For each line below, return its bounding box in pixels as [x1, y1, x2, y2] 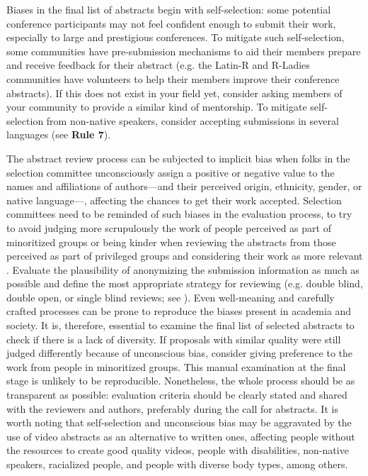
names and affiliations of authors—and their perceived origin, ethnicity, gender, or [6, 179, 362, 194]
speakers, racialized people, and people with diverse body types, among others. [6, 457, 348, 471]
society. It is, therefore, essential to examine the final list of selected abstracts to [6, 318, 355, 333]
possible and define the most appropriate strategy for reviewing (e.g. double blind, [6, 276, 363, 291]
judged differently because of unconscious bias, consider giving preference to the [6, 345, 352, 360]
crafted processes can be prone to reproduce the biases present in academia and [6, 304, 352, 319]
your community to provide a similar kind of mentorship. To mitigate [6, 99, 307, 114]
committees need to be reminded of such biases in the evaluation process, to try [6, 206, 352, 221]
